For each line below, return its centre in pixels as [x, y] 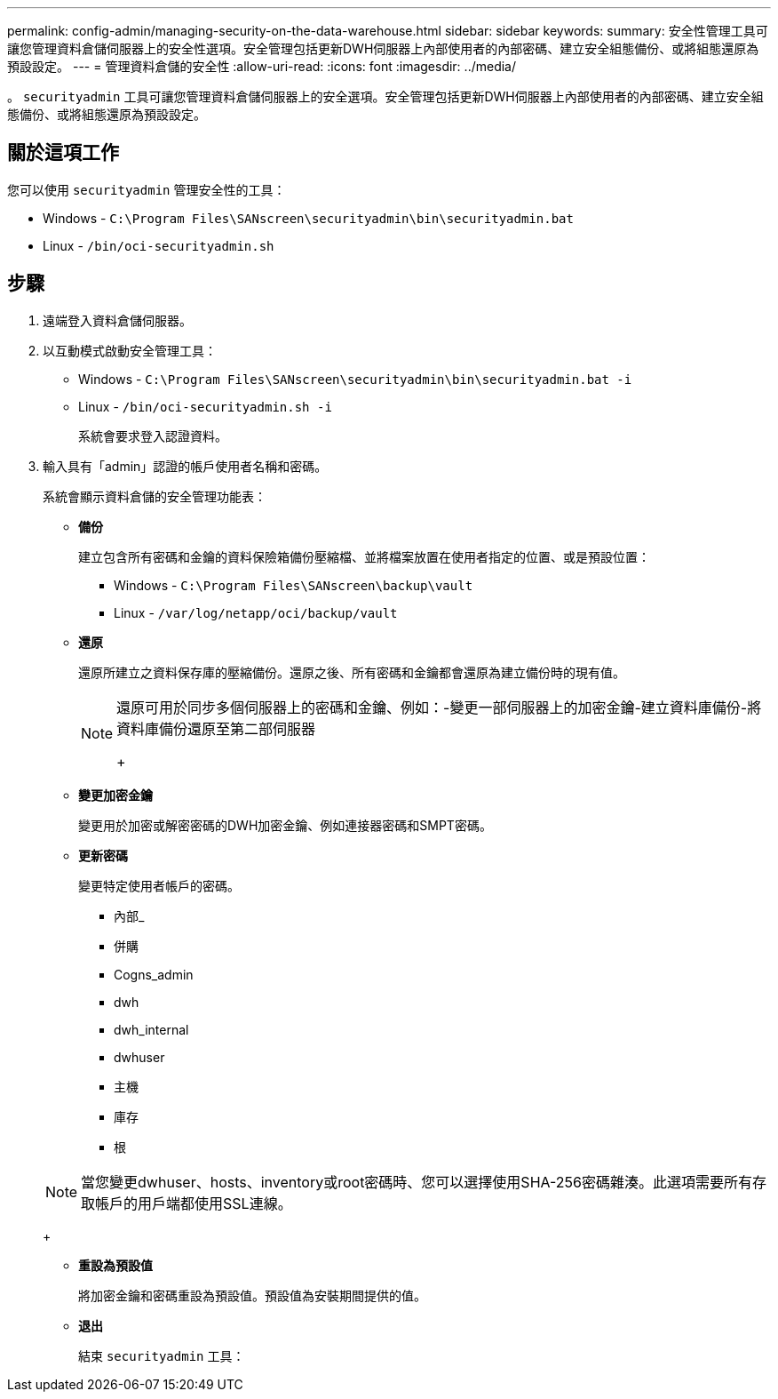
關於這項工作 [63, 153]
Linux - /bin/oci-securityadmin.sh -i [205, 406]
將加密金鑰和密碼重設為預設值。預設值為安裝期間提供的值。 [252, 1295]
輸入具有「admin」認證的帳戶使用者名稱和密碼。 [185, 466]
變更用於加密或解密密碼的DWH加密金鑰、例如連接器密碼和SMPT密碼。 [285, 825]
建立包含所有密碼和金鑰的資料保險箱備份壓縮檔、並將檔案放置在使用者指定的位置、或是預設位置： [364, 556]
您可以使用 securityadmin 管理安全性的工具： [147, 189]
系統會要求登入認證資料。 [153, 436]
